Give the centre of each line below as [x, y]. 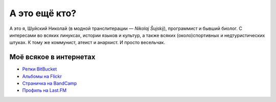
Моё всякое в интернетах [52, 57]
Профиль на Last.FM [44, 90]
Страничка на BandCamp [50, 83]
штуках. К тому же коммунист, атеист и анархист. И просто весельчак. [87, 43]
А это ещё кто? [43, 13]
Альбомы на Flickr [42, 76]
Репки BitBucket [40, 69]
